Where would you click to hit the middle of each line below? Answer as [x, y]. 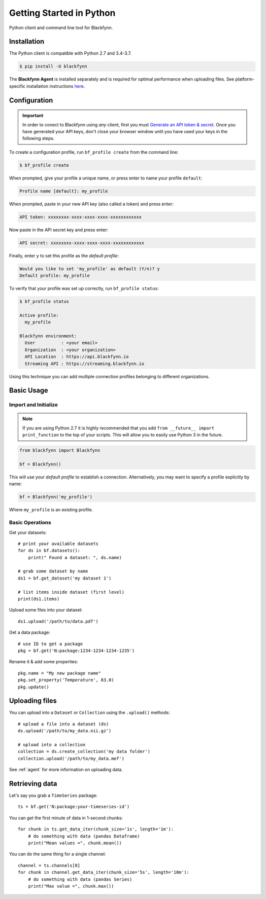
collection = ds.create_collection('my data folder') [84, 752]
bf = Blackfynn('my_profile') [56, 497]
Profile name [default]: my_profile [64, 191]
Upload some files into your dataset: [46, 610]
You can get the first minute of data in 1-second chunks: [66, 818]
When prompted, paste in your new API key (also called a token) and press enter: [91, 204]
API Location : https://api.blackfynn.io [77, 357]
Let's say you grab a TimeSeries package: [53, 795]
